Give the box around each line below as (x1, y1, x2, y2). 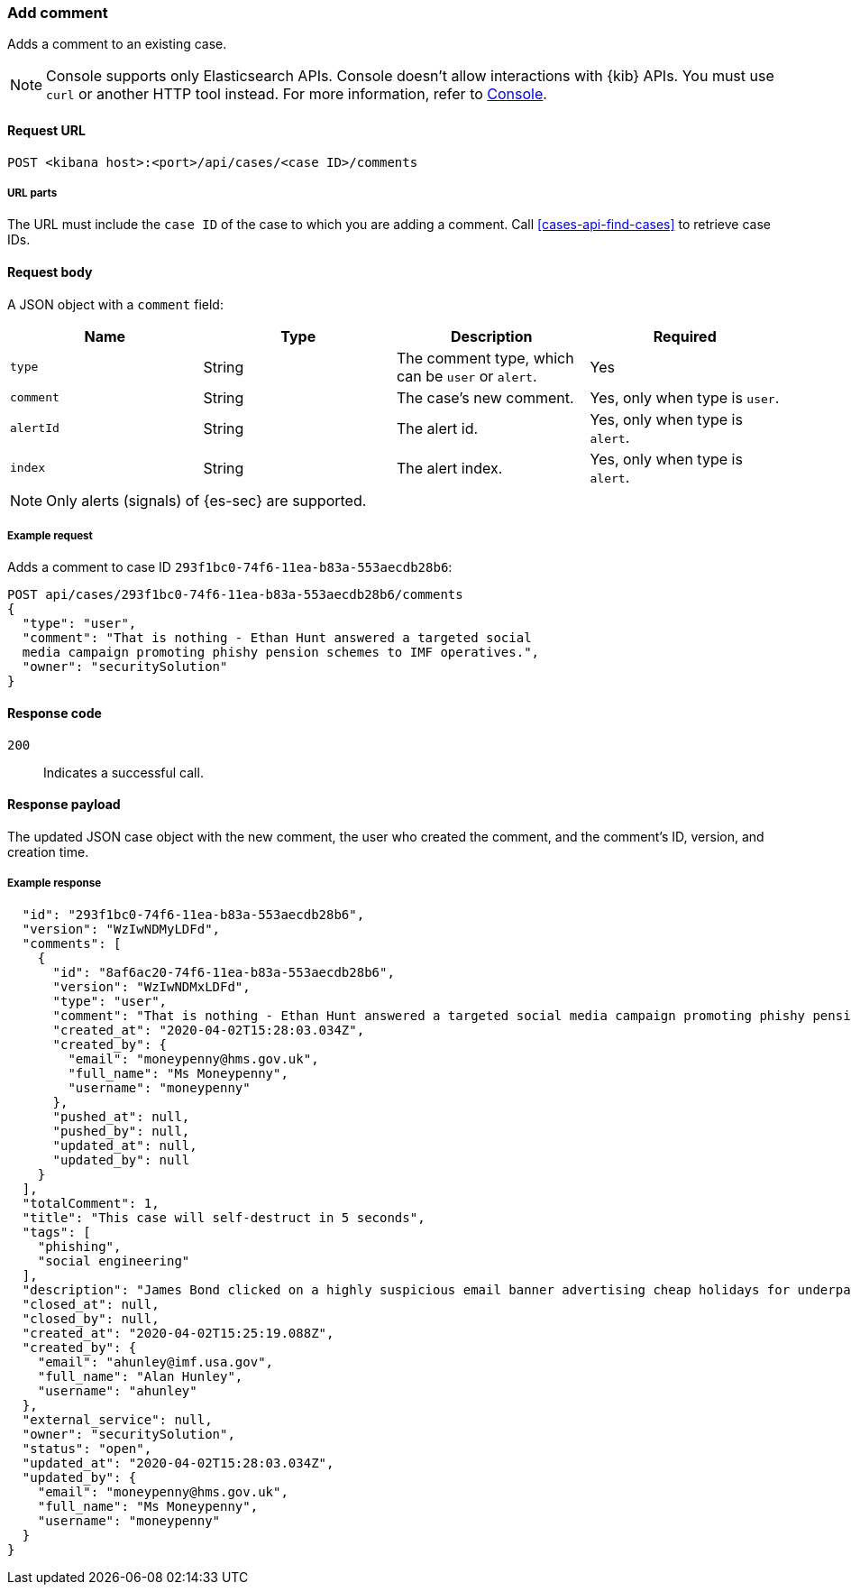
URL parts (7, 186, 58, 199)
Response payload (7, 796, 121, 813)
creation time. (7, 843, 89, 860)
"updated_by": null (52, 1152, 190, 1167)
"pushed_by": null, (52, 1123, 190, 1138)
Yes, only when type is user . (590, 388, 780, 407)
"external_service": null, (22, 1412, 213, 1427)
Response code (7, 704, 102, 721)
